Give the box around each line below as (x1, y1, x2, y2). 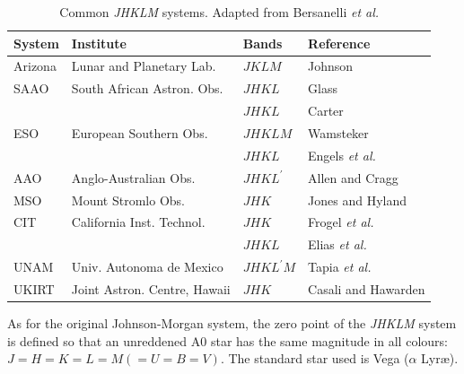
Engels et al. (308, 145, 376, 164)
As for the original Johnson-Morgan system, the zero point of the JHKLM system (7, 313, 457, 332)
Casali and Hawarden (308, 279, 425, 298)
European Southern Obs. (71, 123, 208, 142)
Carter (308, 101, 344, 120)
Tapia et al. (308, 257, 372, 276)
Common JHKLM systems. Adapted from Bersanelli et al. (59, 3, 380, 21)
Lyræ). (421, 349, 459, 368)
